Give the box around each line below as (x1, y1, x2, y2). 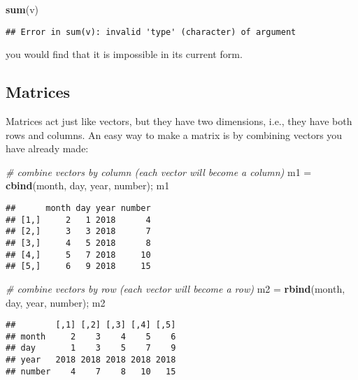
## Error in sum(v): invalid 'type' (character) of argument (6, 27, 296, 37)
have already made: (6, 141, 89, 156)
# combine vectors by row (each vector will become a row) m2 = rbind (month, (6, 281, 345, 295)
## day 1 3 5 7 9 (6, 343, 176, 353)
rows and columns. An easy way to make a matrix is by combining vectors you (6, 127, 343, 142)
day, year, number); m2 (6, 295, 106, 309)
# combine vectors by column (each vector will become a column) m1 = (6, 164, 312, 179)
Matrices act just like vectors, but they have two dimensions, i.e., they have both (6, 114, 352, 129)
